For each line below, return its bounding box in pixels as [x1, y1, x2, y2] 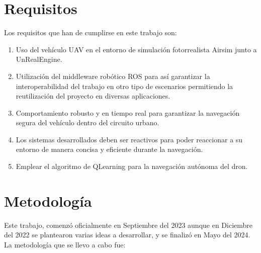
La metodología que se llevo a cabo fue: [4, 239, 126, 249]
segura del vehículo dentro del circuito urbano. [16, 117, 159, 128]
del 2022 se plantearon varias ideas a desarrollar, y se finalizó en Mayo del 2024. [4, 229, 250, 240]
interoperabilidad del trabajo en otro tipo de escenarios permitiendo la [16, 80, 233, 91]
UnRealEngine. [16, 54, 62, 64]
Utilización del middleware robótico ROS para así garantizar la [16, 70, 210, 81]
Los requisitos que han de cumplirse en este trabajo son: [4, 27, 177, 38]
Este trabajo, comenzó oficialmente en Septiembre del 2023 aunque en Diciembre [4, 219, 253, 230]
